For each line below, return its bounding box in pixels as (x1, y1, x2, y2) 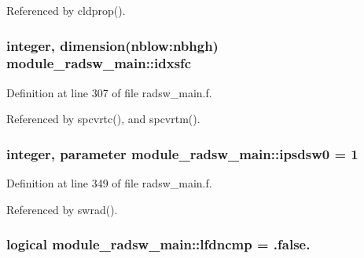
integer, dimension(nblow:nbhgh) (6, 35, 219, 55)
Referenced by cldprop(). (6, 2, 126, 18)
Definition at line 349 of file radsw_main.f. (6, 175, 212, 191)
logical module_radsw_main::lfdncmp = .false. (6, 234, 311, 254)
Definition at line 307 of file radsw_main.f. (6, 84, 212, 100)
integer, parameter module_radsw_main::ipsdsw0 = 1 (6, 144, 358, 163)
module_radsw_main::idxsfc (6, 53, 192, 73)
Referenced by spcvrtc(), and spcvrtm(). (6, 111, 200, 127)
